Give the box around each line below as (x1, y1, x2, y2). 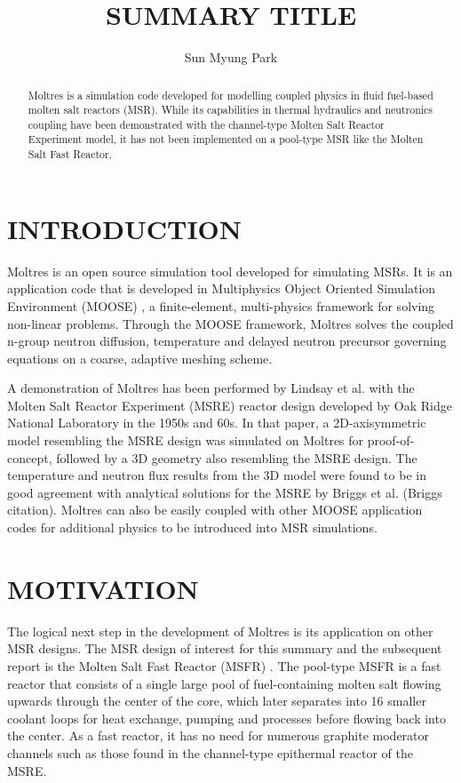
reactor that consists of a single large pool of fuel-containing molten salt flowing (7, 674, 441, 692)
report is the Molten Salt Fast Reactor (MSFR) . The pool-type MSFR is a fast (7, 656, 441, 675)
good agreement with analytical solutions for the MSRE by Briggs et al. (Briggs (7, 483, 442, 501)
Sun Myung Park (184, 48, 278, 67)
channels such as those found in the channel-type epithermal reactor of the (7, 743, 413, 762)
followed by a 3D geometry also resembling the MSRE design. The (56, 448, 417, 467)
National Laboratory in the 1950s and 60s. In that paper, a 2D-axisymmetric (7, 413, 426, 432)
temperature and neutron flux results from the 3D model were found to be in (7, 466, 426, 484)
